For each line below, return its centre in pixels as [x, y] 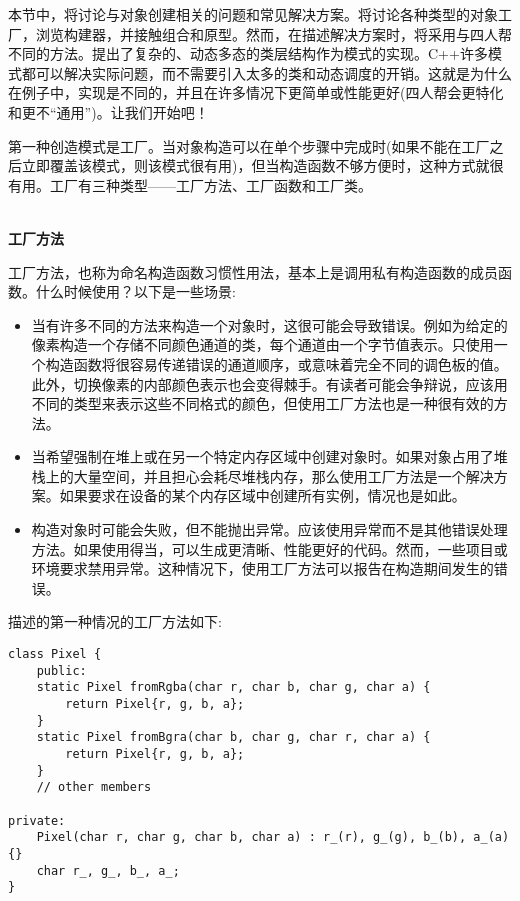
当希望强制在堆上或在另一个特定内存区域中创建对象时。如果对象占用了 [262, 456]
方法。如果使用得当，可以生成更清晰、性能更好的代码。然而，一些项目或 [269, 548]
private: [37, 820]
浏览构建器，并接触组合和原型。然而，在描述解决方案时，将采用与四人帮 [273, 33]
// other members [94, 787]
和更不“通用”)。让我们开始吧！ [108, 111]
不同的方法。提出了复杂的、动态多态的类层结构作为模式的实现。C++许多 [248, 53]
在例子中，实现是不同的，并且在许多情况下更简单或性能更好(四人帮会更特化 [256, 92]
